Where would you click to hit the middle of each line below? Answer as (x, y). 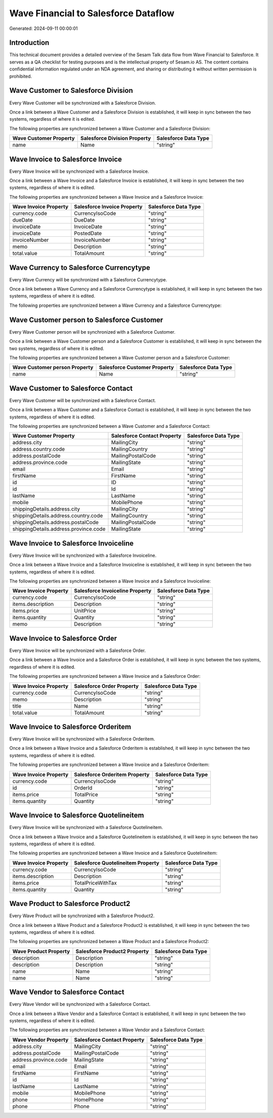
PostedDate (88, 233)
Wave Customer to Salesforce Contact (71, 388)
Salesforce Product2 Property (112, 951)
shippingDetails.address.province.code (59, 529)
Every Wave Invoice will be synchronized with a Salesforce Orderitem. (82, 739)
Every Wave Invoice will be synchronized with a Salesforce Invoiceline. (83, 555)
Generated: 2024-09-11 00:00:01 (43, 28)
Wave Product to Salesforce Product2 (70, 904)
